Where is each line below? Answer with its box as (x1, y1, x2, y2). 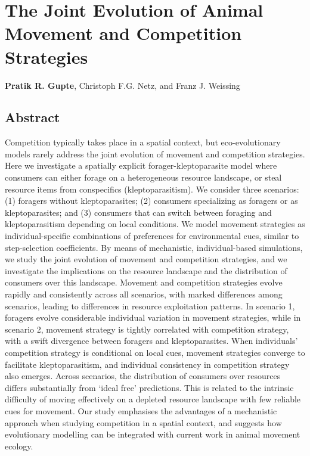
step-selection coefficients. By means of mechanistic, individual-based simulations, (5, 241, 303, 253)
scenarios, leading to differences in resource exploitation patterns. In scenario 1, (5, 299, 295, 312)
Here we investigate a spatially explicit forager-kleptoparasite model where (5, 159, 277, 172)
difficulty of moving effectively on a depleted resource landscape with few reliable (5, 393, 301, 405)
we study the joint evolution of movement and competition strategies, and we (5, 253, 287, 265)
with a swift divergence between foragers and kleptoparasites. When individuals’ (5, 334, 298, 347)
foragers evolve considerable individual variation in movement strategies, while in (5, 311, 301, 324)
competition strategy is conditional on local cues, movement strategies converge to (5, 346, 305, 358)
